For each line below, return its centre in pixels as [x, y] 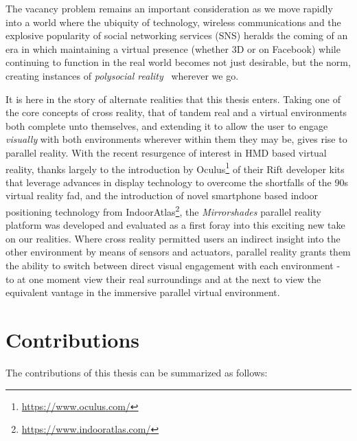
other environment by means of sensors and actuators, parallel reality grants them [178, 252]
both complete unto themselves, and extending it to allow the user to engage [167, 125]
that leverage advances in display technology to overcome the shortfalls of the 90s [177, 182]
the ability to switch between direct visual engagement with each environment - [173, 265]
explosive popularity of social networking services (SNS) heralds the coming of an [177, 35]
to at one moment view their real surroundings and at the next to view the [163, 279]
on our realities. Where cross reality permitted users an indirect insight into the [173, 238]
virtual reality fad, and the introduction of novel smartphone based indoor [162, 195]
